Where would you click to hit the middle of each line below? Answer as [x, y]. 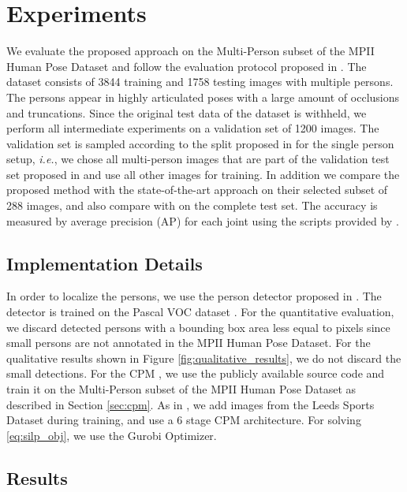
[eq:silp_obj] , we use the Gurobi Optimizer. [112, 435]
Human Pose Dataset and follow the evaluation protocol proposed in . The [187, 66]
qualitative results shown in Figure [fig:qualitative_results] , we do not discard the [204, 358]
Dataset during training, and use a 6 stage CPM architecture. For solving [184, 420]
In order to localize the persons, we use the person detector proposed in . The [194, 296]
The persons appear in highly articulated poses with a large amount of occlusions [203, 97]
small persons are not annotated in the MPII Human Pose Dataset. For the [189, 343]
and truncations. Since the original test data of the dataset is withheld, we [187, 112]
